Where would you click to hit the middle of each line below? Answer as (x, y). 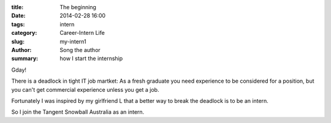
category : (24, 33)
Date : (18, 16)
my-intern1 (73, 41)
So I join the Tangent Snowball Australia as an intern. (78, 112)
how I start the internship (91, 59)
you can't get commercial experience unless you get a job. (85, 89)
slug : (18, 41)
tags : (18, 24)
